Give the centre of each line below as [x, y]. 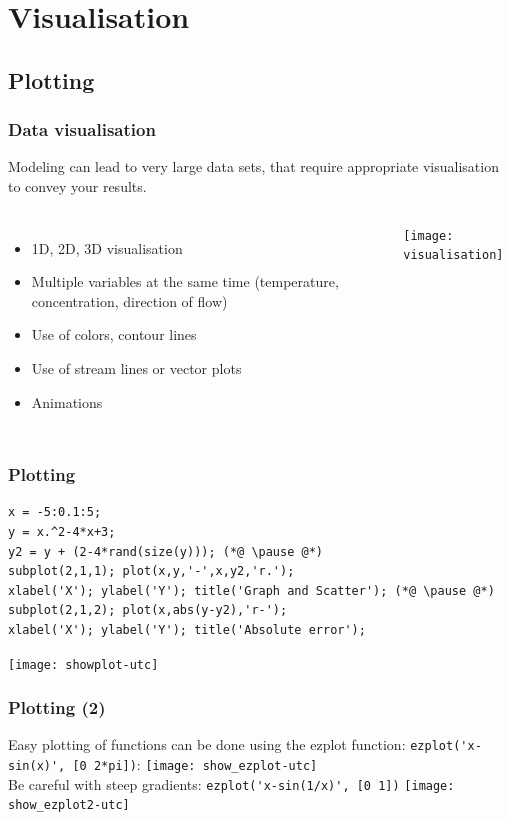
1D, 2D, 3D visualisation [107, 247]
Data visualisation [82, 129]
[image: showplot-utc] [83, 664]
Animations [67, 401]
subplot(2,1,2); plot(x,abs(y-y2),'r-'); [148, 610]
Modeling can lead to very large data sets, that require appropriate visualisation [253, 166]
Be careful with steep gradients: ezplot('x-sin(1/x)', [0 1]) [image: [231, 783]
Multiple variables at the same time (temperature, [185, 281]
